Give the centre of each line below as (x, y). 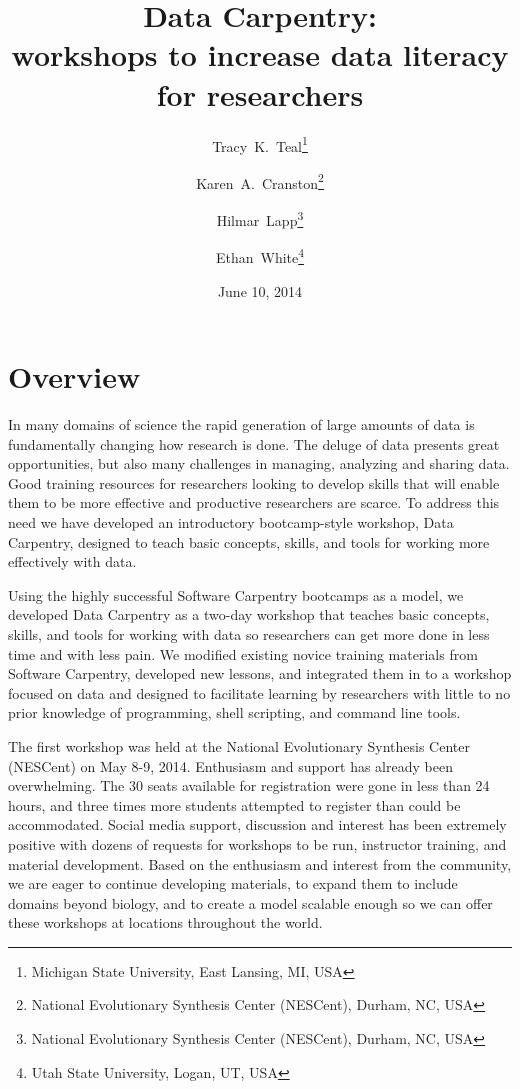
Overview (74, 376)
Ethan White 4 (260, 255)
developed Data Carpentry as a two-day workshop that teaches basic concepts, (249, 614)
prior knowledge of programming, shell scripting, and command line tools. (234, 712)
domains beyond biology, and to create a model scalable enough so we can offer (250, 902)
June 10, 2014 (260, 290)
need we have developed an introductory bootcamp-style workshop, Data (231, 522)
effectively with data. (72, 561)
